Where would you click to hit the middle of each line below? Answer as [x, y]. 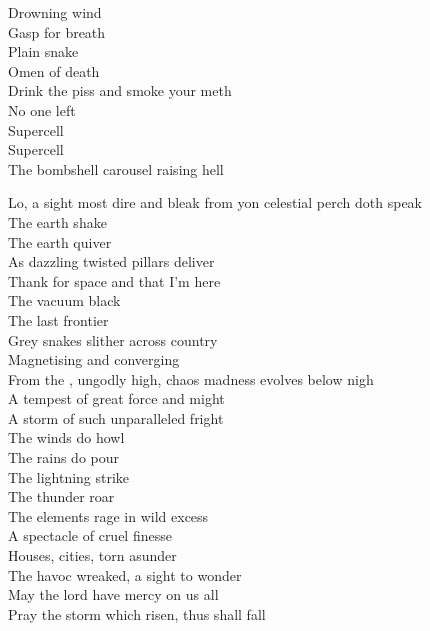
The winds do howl [66, 437]
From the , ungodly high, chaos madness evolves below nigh [191, 378]
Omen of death [54, 70]
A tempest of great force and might [116, 398]
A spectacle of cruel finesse [90, 535]
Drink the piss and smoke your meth [120, 90]
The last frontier [58, 319]
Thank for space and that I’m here [114, 280]
